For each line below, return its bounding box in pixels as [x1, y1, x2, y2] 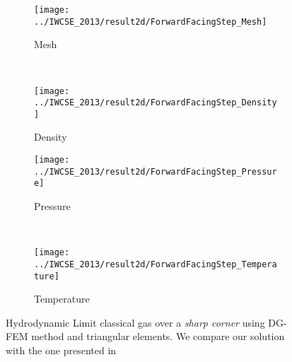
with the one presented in [6, 342, 117, 357]
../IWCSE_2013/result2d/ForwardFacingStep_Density [34, 98, 277, 108]
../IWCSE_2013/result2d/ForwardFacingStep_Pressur [34, 166, 277, 177]
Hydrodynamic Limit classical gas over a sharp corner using [6, 315, 265, 329]
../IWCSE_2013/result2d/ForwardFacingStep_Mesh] [34, 16, 267, 27]
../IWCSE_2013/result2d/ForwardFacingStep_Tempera [34, 259, 277, 269]
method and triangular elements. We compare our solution [31, 329, 285, 344]
